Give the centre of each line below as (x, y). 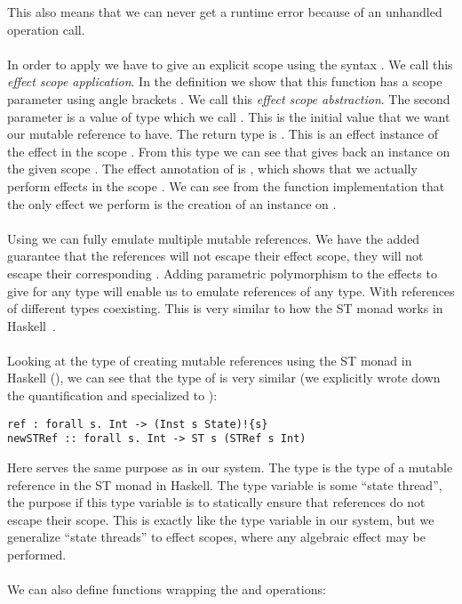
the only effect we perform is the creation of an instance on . (172, 203)
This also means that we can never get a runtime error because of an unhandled (225, 12)
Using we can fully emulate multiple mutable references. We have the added (214, 238)
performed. (37, 554)
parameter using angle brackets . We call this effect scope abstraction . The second (229, 98)
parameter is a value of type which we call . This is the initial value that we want (229, 116)
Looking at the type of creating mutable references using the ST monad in (210, 360)
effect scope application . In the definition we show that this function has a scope (225, 81)
